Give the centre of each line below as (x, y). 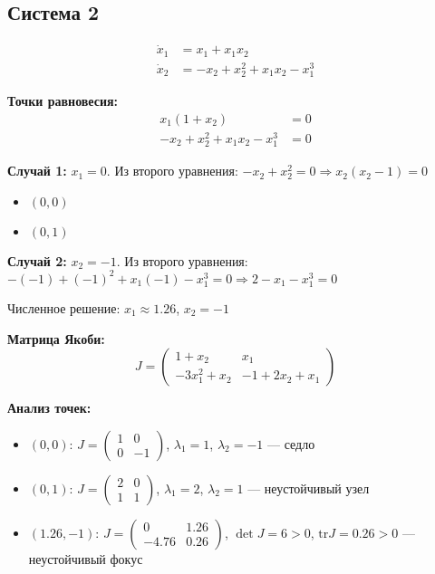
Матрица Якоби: (56, 338)
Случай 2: (37, 260)
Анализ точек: (49, 408)
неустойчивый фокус (86, 558)
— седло (291, 443)
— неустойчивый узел (309, 488)
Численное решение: (64, 307)
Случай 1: (37, 171)
